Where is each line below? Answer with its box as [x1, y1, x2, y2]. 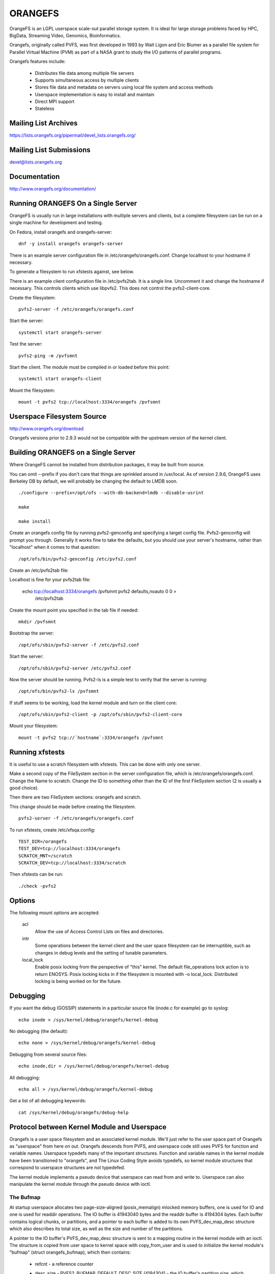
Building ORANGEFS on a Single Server [9, 448, 136, 457]
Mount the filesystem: [9, 387, 56, 393]
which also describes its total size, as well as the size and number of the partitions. [9, 1226, 183, 1232]
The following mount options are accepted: [9, 910, 100, 916]
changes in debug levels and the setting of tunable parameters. [35, 949, 168, 956]
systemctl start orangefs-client [18, 376, 102, 382]
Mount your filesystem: [9, 723, 58, 729]
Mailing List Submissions [9, 146, 91, 154]
